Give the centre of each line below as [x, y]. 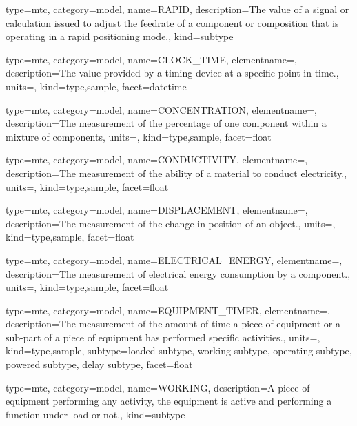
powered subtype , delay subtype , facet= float [99, 364]
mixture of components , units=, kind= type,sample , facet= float [139, 136]
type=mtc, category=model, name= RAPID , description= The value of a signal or [177, 9]
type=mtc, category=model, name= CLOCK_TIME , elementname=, [151, 59]
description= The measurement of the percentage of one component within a [166, 123]
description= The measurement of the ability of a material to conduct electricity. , [176, 173]
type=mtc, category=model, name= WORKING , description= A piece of [158, 387]
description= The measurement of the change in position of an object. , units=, [171, 223]
